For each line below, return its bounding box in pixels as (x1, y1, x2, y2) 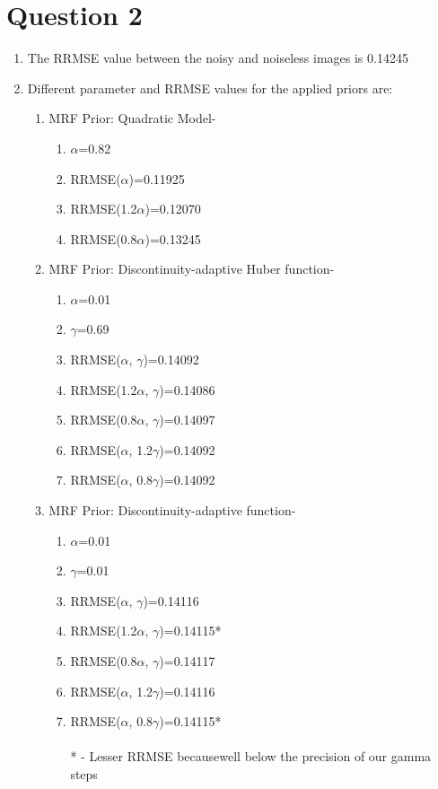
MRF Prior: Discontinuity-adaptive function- (48, 501, 296, 520)
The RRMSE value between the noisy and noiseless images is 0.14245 (27, 48, 408, 67)
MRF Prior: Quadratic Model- (48, 109, 216, 127)
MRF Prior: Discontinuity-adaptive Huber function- (48, 259, 335, 278)
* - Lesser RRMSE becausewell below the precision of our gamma (70, 747, 432, 766)
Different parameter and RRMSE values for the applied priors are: (27, 78, 393, 97)
